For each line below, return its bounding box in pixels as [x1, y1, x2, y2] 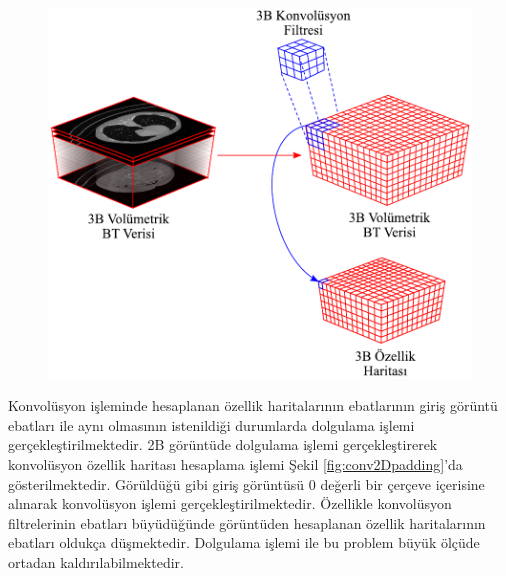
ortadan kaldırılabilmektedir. [8, 551, 184, 572]
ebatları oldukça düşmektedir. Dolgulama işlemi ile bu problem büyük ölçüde [8, 532, 480, 553]
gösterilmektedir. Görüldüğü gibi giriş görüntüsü [8, 473, 305, 494]
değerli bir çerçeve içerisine [320, 473, 485, 494]
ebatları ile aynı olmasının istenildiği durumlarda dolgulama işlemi [8, 414, 415, 435]
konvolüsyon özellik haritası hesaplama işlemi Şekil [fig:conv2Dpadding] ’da [8, 453, 463, 474]
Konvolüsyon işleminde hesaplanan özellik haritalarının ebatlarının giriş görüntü [8, 395, 498, 416]
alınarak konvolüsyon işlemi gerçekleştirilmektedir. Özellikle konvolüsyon [8, 493, 452, 514]
